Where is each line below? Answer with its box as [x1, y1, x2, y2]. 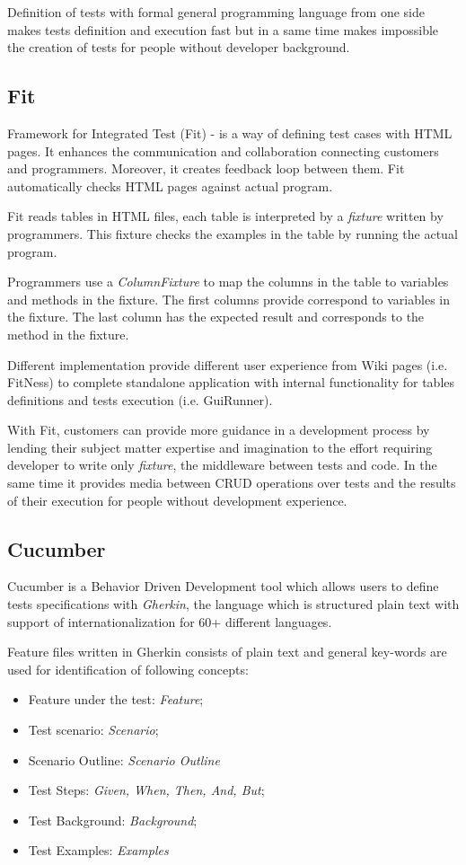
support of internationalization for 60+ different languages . [7, 612, 332, 631]
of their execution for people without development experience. [7, 490, 347, 509]
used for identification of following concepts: [7, 659, 249, 678]
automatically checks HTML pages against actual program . [7, 176, 333, 195]
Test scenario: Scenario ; [28, 720, 159, 739]
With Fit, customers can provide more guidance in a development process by [7, 420, 430, 439]
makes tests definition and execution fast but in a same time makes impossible [7, 20, 439, 39]
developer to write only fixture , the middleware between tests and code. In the [7, 455, 437, 474]
